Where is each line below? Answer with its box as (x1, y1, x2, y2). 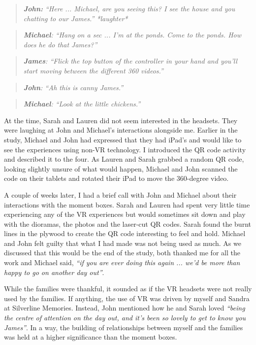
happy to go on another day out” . (4, 267, 104, 277)
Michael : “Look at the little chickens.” (23, 99, 141, 109)
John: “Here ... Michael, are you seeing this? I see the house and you (23, 3, 235, 13)
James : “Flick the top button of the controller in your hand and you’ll (23, 56, 237, 66)
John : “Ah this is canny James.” (23, 82, 124, 92)
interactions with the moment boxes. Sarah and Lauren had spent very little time (4, 199, 250, 209)
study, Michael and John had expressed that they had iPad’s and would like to (4, 134, 242, 144)
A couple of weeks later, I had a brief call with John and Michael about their (4, 189, 237, 200)
